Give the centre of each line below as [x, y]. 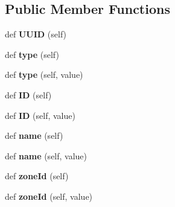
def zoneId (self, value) [49, 196]
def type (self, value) [44, 75]
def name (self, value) [46, 155]
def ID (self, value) [40, 115]
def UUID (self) [36, 34]
